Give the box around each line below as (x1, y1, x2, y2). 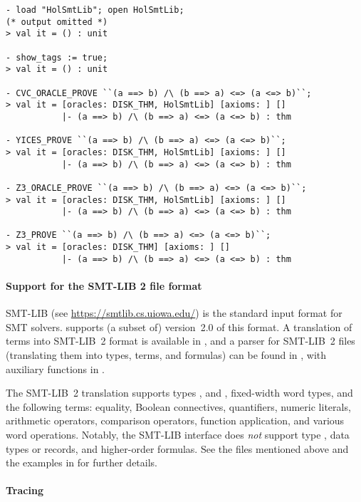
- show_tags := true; (6, 52, 108, 63)
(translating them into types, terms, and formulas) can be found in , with (6, 347, 327, 362)
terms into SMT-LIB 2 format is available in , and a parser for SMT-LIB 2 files (6, 333, 355, 348)
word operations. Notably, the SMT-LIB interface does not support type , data (6, 427, 350, 441)
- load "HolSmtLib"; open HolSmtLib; (6, 5, 184, 15)
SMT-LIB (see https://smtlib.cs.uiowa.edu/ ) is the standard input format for (6, 305, 342, 320)
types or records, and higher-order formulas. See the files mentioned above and (6, 441, 349, 456)
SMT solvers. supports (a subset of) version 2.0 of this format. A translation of (6, 319, 352, 334)
